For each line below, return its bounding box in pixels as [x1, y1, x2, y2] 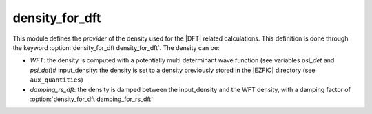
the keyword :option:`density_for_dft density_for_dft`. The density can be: [12, 43, 220, 52]
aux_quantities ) [30, 76, 84, 84]
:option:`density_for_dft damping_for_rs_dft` [30, 95, 154, 103]
